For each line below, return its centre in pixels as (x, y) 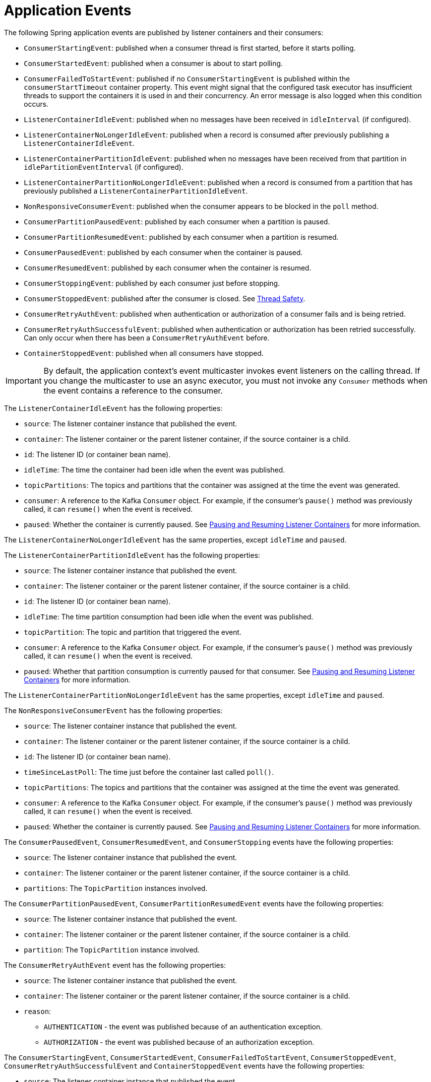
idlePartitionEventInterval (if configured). (104, 167)
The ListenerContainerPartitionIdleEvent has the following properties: (132, 555)
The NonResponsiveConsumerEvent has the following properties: (113, 710)
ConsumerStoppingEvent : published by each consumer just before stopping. (152, 283)
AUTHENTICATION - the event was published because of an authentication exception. (183, 1026)
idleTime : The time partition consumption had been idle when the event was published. (169, 616)
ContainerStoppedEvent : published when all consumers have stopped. (144, 353)
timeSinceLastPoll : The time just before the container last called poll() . (149, 772)
